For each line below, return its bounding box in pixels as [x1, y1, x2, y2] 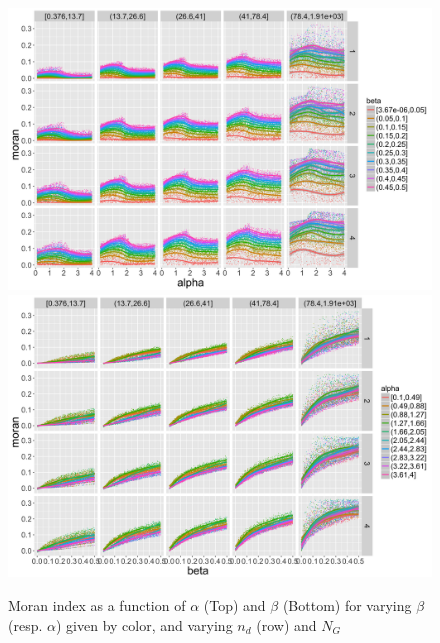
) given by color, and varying [55, 614, 233, 635]
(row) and [256, 614, 317, 635]
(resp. [8, 614, 43, 635]
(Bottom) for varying [282, 594, 412, 615]
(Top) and [203, 594, 266, 615]
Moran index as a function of [8, 594, 186, 615]
